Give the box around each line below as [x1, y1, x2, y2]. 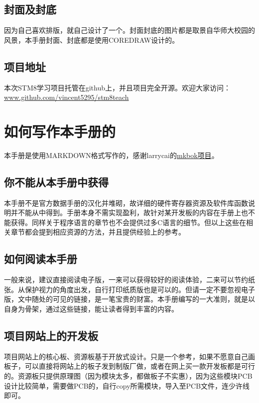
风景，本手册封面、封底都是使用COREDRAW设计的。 [4, 34, 179, 45]
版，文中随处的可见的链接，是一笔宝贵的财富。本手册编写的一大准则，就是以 [4, 294, 255, 304]
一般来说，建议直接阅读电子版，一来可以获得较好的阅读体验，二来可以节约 [4, 274, 248, 285]
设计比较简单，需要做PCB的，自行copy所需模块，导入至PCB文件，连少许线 [4, 380, 250, 391]
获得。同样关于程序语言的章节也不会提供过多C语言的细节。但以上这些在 [10, 217, 247, 227]
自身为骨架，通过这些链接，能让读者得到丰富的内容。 [4, 304, 178, 314]
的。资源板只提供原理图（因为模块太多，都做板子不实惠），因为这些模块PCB [4, 371, 253, 381]
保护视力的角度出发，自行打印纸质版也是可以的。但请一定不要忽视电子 [24, 284, 255, 294]
